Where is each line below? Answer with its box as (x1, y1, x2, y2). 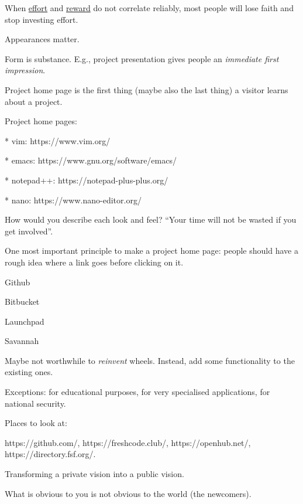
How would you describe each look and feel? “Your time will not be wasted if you (5, 213, 297, 226)
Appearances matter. (5, 33, 80, 45)
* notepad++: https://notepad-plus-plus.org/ (5, 173, 168, 186)
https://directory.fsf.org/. (5, 448, 96, 460)
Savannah (5, 335, 39, 347)
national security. (5, 397, 66, 409)
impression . (5, 64, 46, 76)
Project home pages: (5, 115, 77, 127)
